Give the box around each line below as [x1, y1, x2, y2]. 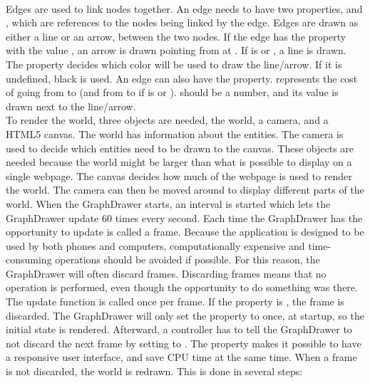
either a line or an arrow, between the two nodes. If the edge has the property [6, 28, 346, 43]
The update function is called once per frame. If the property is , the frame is [6, 294, 344, 309]
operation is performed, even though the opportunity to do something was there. [6, 280, 358, 295]
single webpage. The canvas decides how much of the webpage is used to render [6, 168, 352, 183]
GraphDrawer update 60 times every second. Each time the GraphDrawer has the [6, 210, 363, 225]
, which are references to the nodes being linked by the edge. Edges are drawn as [6, 15, 359, 30]
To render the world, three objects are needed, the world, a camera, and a [6, 112, 329, 127]
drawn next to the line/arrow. [6, 98, 136, 113]
